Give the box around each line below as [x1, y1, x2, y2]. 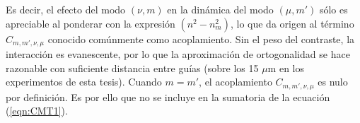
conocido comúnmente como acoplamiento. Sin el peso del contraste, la [47, 31, 355, 46]
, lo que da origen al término [230, 16, 354, 30]
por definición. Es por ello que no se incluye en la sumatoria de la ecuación [6, 89, 330, 104]
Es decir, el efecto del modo [6, 2, 126, 16]
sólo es [319, 2, 348, 16]
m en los [267, 60, 304, 75]
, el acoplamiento [199, 74, 272, 89]
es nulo [318, 74, 348, 89]
